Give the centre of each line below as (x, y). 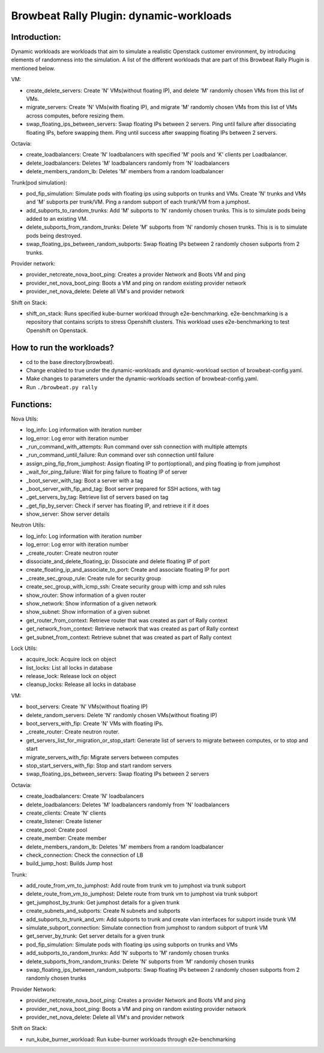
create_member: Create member (66, 838)
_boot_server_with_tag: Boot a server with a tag (85, 480)
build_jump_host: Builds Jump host (69, 863)
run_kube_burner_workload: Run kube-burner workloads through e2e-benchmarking (131, 1039)
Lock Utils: (24, 648)
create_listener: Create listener (64, 821)
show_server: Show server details (68, 514)
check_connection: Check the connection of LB (85, 855)
